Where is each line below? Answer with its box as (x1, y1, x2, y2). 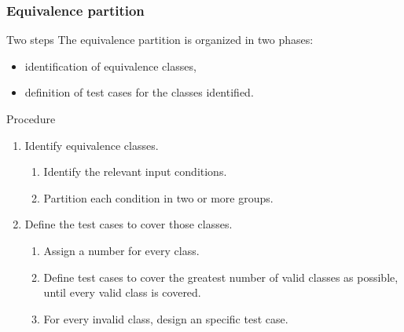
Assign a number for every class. (43, 242, 200, 258)
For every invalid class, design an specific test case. (43, 310, 288, 327)
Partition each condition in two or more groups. (43, 189, 274, 206)
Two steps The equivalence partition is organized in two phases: (6, 31, 314, 48)
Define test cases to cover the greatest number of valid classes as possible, (43, 268, 398, 285)
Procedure (6, 111, 56, 126)
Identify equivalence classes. (24, 137, 159, 153)
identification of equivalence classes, (24, 57, 196, 74)
